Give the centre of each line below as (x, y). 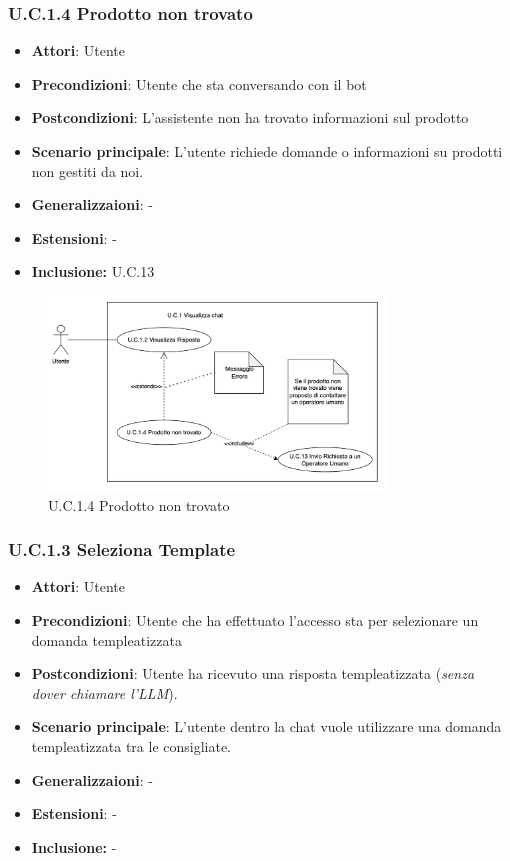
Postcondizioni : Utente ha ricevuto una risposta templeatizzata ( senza (253, 673)
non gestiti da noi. (87, 170)
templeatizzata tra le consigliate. (131, 746)
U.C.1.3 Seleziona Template (122, 549)
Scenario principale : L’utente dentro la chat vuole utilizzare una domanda (266, 726)
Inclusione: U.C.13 (93, 271)
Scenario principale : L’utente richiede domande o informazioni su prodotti (267, 151)
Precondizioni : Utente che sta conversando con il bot (199, 83)
